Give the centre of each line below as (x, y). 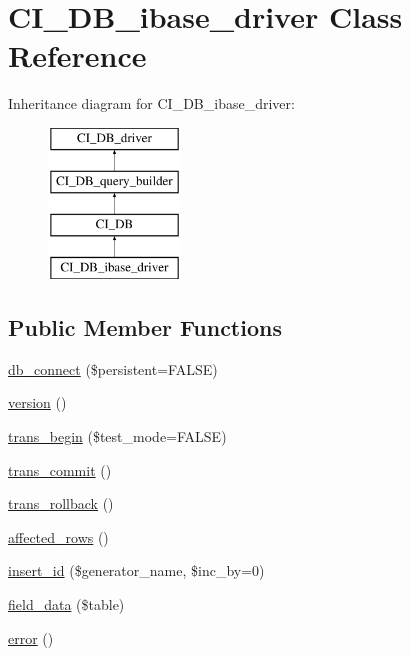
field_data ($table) (66, 604)
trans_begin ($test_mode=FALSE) (117, 436)
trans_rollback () (61, 503)
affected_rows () (58, 536)
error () (31, 637)
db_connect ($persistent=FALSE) (113, 368)
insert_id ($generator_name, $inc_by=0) (136, 570)
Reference (77, 55)
